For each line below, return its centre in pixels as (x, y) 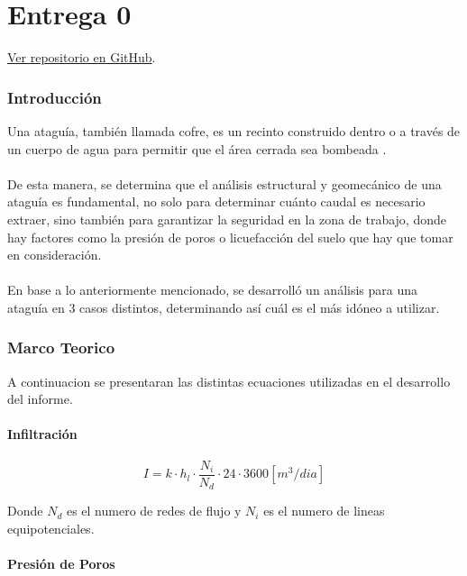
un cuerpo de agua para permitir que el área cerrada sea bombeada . (197, 148)
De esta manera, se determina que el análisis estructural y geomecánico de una (224, 183)
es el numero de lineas (324, 511)
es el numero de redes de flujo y (154, 511)
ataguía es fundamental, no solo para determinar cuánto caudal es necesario (216, 201)
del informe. (40, 399)
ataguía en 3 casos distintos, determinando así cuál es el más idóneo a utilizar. (224, 307)
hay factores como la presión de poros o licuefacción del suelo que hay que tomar (230, 237)
